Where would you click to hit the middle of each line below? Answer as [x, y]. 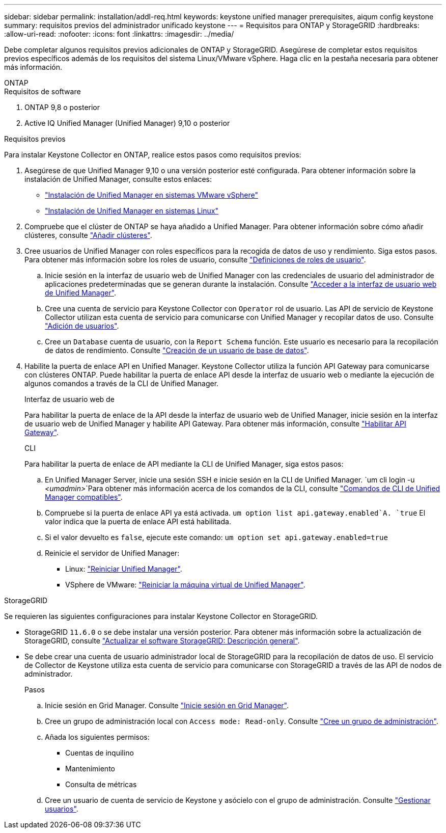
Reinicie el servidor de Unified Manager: [112, 553]
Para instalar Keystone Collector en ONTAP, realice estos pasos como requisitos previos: [153, 155]
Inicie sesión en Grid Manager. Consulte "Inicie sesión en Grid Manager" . [167, 705]
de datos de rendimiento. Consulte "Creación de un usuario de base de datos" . [177, 350]
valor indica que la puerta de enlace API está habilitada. [138, 521]
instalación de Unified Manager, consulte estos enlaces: [118, 179]
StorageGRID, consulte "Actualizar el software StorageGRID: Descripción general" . [162, 641]
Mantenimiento [90, 769]
